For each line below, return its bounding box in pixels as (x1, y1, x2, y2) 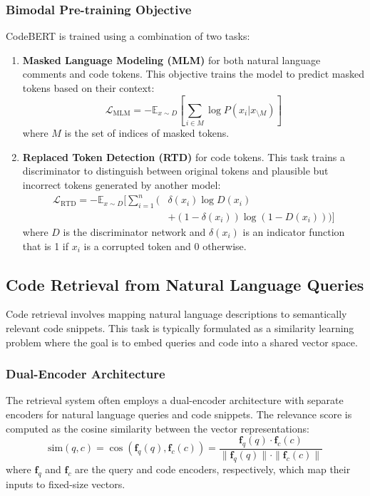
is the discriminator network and (63, 224, 206, 239)
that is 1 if (22, 238, 69, 253)
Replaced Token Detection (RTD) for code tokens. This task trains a (22, 149, 346, 164)
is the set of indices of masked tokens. (64, 125, 230, 140)
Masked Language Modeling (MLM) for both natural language (22, 52, 321, 67)
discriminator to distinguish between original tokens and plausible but (22, 163, 329, 178)
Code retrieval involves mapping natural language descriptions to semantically (6, 306, 347, 321)
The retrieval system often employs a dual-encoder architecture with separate (6, 393, 344, 408)
